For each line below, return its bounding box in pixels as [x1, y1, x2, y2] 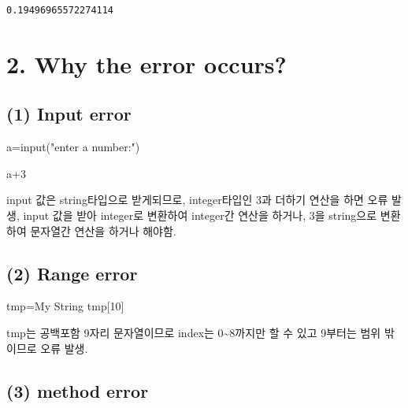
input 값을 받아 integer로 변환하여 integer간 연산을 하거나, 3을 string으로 [23, 206, 377, 223]
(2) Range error [6, 261, 138, 285]
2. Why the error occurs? [6, 47, 287, 80]
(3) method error [6, 378, 149, 402]
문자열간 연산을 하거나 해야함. [30, 222, 176, 239]
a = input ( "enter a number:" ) [6, 139, 140, 155]
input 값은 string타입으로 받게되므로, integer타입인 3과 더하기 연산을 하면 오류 [6, 191, 388, 208]
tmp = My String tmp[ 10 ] [6, 298, 124, 314]
